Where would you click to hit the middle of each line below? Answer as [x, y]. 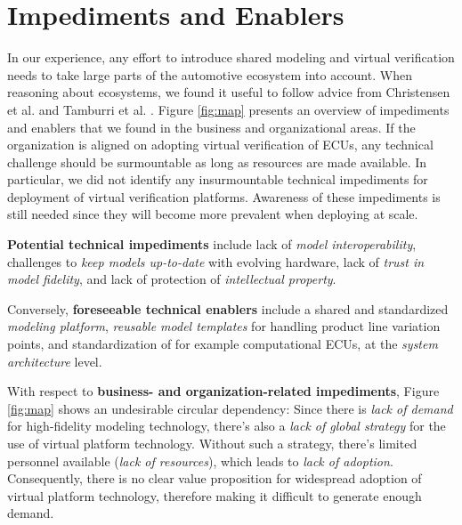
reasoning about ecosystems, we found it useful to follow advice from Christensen [229, 92]
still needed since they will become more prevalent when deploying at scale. [213, 214]
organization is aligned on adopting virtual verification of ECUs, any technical [220, 145]
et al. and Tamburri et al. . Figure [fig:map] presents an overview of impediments [228, 109]
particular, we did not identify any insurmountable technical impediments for [218, 179]
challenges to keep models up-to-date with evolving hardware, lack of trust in [216, 261]
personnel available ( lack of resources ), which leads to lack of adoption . [200, 460]
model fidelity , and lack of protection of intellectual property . [172, 279]
